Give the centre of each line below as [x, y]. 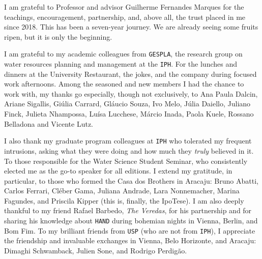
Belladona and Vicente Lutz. [49, 123]
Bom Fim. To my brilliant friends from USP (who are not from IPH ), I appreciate [130, 230]
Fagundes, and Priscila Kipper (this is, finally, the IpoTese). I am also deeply [124, 200]
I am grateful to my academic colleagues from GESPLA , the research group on [123, 54]
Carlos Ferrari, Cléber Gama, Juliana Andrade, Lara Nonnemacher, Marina [122, 191]
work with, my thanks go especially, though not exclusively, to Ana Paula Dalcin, [131, 93]
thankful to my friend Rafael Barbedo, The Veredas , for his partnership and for [128, 210]
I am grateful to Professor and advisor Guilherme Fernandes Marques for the [124, 7]
